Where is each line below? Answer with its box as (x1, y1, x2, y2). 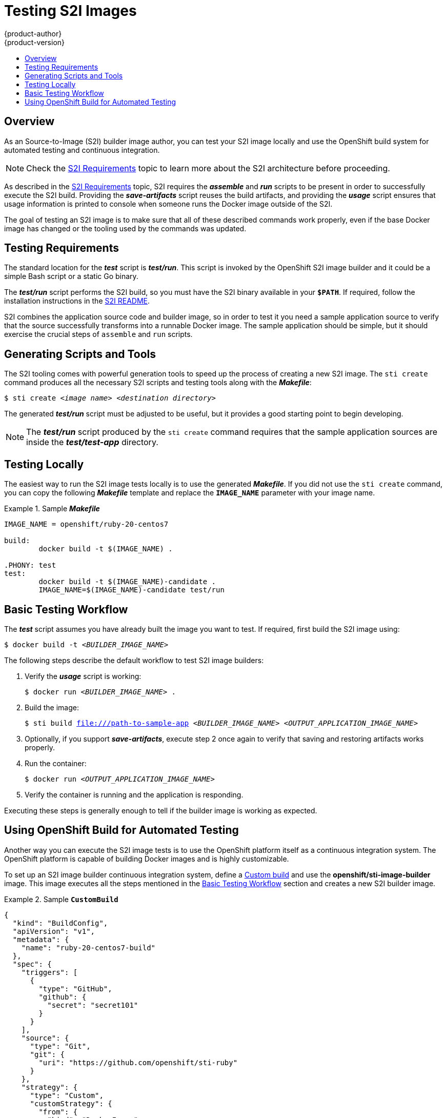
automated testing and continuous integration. (4, 145, 160, 154)
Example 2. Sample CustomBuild (4, 894, 118, 904)
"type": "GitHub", (38, 984, 112, 993)
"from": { (38, 1107, 78, 1116)
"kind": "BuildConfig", (12, 919, 108, 927)
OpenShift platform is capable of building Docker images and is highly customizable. (4, 854, 289, 863)
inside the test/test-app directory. (26, 437, 158, 448)
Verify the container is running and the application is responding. (25, 790, 244, 799)
